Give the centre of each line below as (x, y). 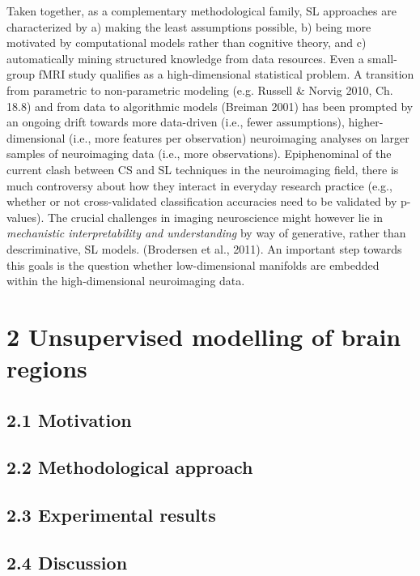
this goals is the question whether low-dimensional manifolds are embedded (193, 265)
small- (382, 58)
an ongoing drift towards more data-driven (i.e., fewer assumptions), (176, 122)
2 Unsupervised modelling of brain (204, 336)
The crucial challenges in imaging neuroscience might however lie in (216, 217)
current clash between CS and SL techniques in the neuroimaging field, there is (203, 169)
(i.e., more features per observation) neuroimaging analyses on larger (239, 137)
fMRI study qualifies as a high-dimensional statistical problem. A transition (226, 74)
